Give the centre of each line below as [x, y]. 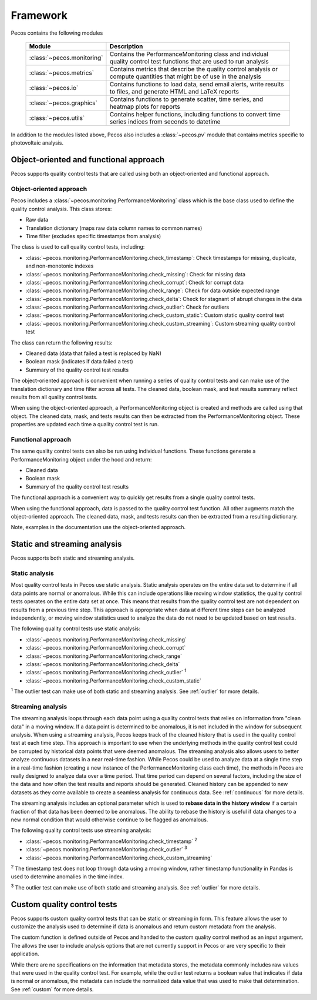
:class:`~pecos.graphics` [63, 103]
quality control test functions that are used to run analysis [189, 61]
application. [25, 954]
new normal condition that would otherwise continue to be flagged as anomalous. [109, 820]
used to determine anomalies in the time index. [68, 877]
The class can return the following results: [62, 342]
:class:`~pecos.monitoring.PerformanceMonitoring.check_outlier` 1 [106, 672]
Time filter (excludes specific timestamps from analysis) [93, 236]
